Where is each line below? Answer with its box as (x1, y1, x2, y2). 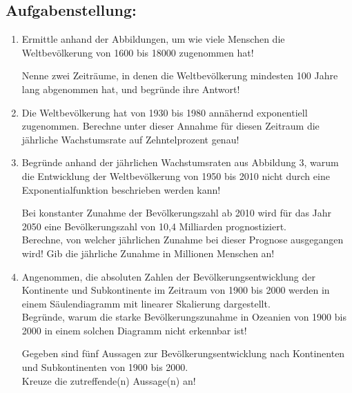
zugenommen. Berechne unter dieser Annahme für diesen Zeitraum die (21, 119, 320, 133)
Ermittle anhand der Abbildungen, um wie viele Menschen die (21, 32, 285, 46)
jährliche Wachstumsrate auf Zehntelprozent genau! (21, 132, 239, 146)
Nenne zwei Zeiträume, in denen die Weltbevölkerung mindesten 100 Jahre (21, 68, 338, 83)
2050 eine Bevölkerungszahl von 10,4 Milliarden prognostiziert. (21, 219, 286, 233)
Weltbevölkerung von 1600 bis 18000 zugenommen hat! (21, 45, 254, 59)
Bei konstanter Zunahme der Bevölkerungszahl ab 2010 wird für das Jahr (21, 205, 332, 220)
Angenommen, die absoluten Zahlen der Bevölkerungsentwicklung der (21, 269, 315, 283)
